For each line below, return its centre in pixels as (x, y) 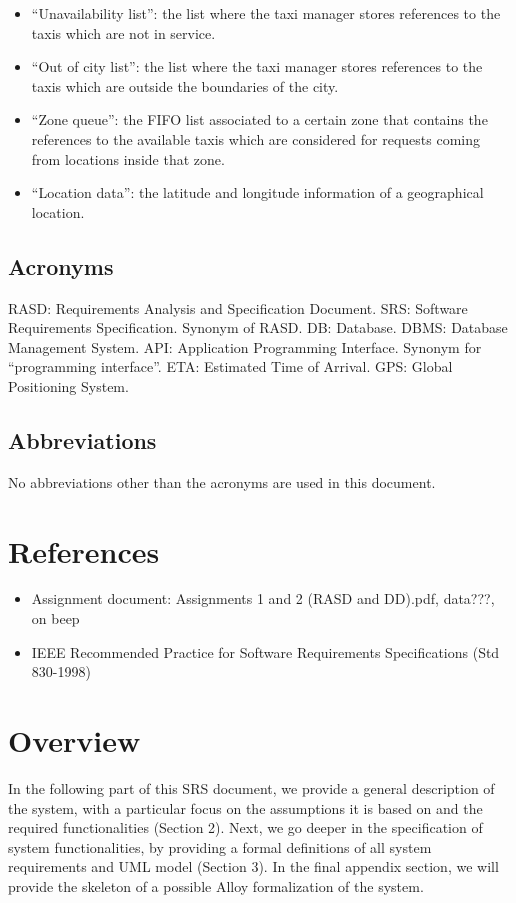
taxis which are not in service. (123, 32)
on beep (55, 618)
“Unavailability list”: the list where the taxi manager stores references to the (266, 13)
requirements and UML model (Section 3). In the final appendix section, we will (253, 866)
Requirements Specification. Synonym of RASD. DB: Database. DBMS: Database (258, 327)
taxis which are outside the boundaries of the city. (185, 85)
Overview (74, 740)
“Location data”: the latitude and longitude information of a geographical (257, 192)
